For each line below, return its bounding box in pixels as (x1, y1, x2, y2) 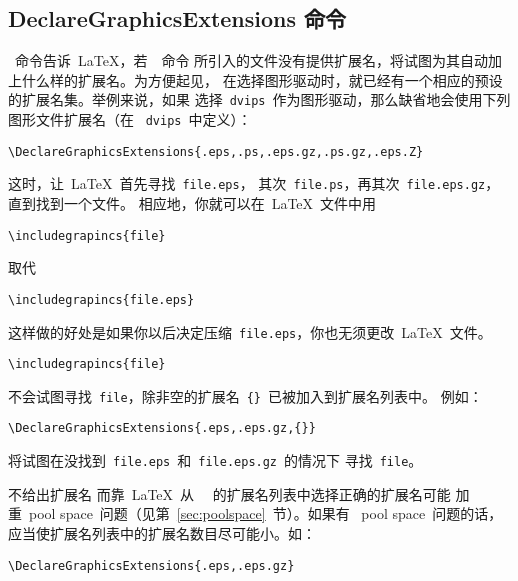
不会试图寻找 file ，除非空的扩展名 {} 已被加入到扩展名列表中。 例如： (8, 385, 483, 406)
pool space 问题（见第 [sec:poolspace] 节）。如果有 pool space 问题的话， (28, 503, 503, 524)
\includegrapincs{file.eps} (8, 292, 195, 307)
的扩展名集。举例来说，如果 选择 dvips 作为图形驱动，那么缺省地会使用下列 (8, 89, 511, 110)
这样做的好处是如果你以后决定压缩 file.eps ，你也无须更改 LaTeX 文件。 (8, 321, 492, 342)
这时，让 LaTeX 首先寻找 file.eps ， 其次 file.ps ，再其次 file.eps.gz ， (8, 173, 500, 194)
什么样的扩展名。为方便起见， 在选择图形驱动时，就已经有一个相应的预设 (21, 69, 503, 90)
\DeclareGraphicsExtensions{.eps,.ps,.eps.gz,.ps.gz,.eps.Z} (8, 144, 424, 159)
